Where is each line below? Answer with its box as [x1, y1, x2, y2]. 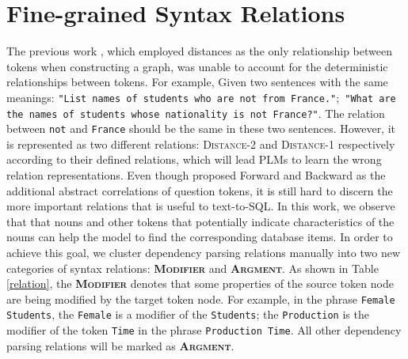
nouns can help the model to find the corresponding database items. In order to [6, 229, 393, 245]
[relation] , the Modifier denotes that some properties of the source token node [6, 275, 394, 292]
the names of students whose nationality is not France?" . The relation [6, 104, 385, 121]
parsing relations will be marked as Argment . [6, 337, 235, 353]
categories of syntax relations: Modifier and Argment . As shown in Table [6, 259, 379, 276]
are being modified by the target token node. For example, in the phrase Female [6, 290, 395, 307]
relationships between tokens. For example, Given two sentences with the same [6, 74, 388, 90]
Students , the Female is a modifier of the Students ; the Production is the [6, 306, 369, 323]
